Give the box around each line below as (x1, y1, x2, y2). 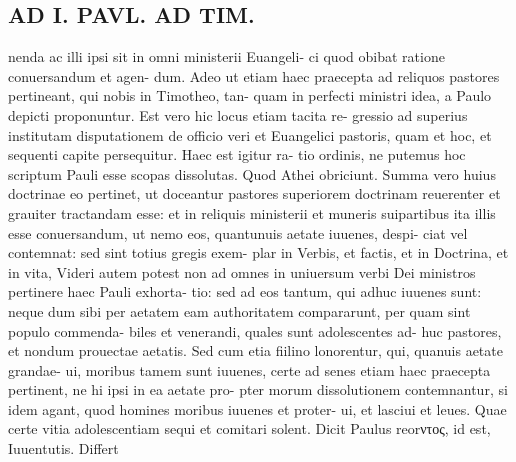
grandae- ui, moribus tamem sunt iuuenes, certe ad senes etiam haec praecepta (8, 359, 491, 380)
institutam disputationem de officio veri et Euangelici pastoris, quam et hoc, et (8, 124, 492, 145)
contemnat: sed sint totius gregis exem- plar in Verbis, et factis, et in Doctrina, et (8, 242, 509, 263)
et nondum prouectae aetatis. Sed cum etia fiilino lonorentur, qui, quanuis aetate (8, 340, 503, 361)
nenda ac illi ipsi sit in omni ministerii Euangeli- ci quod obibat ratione (8, 46, 445, 67)
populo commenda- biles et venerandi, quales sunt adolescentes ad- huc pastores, (8, 320, 502, 341)
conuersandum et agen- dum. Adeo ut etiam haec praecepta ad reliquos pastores (8, 65, 500, 86)
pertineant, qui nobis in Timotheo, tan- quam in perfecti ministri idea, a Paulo (8, 85, 492, 106)
